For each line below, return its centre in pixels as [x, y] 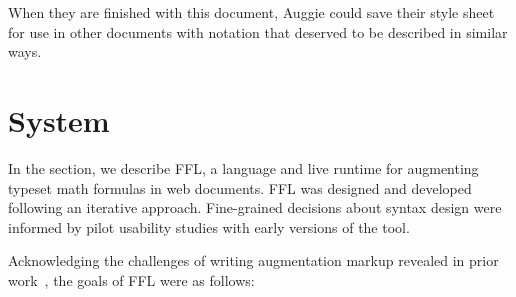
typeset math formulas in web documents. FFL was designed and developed [240, 187]
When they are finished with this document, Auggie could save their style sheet [251, 12]
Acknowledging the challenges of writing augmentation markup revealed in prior [253, 260]
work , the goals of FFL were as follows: [131, 279]
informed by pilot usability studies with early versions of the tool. [209, 226]
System [59, 119]
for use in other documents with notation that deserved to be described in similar [258, 31]
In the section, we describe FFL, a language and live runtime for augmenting [243, 167]
